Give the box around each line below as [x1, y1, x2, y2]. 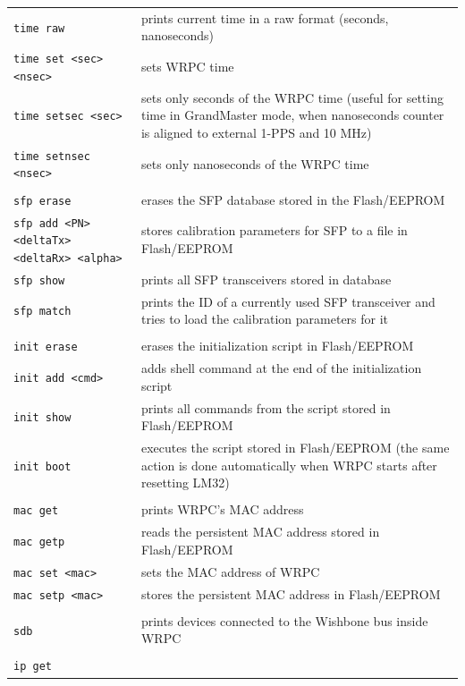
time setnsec [13, 149, 90, 163]
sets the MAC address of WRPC [140, 562, 320, 580]
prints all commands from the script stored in [140, 398, 391, 417]
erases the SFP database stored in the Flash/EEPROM [140, 190, 445, 208]
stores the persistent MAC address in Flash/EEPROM [140, 584, 441, 603]
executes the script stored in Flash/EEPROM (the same [140, 438, 450, 457]
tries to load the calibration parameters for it [140, 309, 389, 328]
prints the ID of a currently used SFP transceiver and [140, 292, 435, 310]
